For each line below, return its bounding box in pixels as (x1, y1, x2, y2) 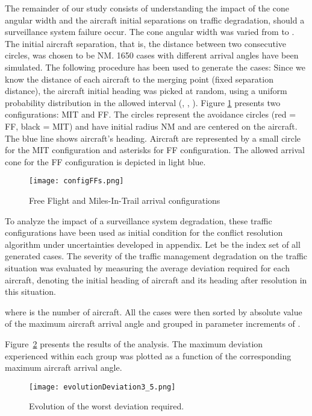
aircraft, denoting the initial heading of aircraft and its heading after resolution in (5, 273, 307, 286)
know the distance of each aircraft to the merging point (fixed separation (5, 72, 273, 85)
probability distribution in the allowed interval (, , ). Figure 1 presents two (5, 96, 281, 109)
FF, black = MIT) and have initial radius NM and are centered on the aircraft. (5, 119, 298, 132)
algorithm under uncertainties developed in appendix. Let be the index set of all (5, 238, 301, 250)
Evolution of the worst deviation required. (29, 400, 184, 412)
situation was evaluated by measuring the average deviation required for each (5, 261, 290, 274)
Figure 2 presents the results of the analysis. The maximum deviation (5, 337, 263, 350)
